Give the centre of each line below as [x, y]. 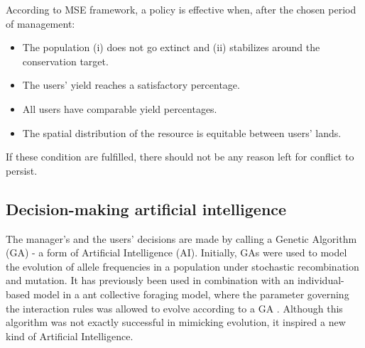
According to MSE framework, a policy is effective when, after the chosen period [181, 9]
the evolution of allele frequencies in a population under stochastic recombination [182, 266]
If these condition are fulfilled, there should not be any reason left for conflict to [180, 157]
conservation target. [65, 61]
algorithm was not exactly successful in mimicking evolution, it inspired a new [176, 322]
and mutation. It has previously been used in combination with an [150, 280]
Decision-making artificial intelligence [146, 208]
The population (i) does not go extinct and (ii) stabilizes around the [171, 47]
